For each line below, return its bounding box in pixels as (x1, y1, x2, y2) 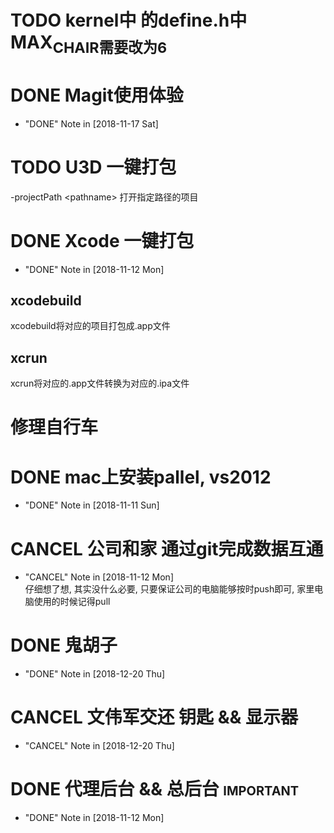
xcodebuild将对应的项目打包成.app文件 (10, 320, 171, 332)
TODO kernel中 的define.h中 (10, 9, 248, 32)
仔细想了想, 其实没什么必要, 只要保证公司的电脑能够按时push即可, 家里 (24, 583, 315, 595)
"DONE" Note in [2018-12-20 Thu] (24, 668, 166, 680)
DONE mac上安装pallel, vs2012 (10, 466, 272, 488)
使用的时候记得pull (33, 596, 111, 608)
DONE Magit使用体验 (10, 84, 184, 106)
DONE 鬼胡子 (10, 634, 118, 657)
